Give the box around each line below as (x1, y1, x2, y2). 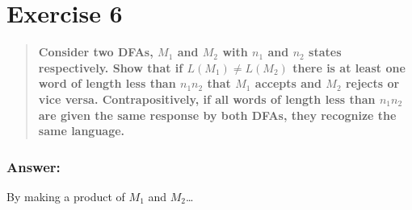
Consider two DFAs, (38, 43, 153, 60)
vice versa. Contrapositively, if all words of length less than (38, 90, 376, 107)
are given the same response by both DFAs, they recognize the (38, 106, 397, 123)
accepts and (254, 75, 322, 92)
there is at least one (292, 59, 406, 76)
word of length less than (38, 75, 176, 92)
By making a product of (6, 187, 125, 204)
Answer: (6, 156, 61, 176)
